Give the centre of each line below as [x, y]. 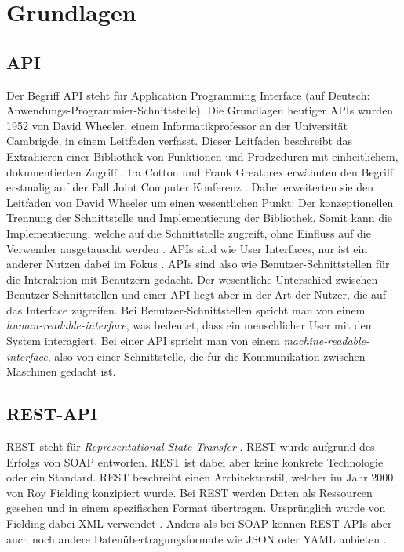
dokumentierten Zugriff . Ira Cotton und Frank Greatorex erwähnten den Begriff [200, 171]
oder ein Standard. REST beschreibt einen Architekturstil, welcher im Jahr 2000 [200, 477]
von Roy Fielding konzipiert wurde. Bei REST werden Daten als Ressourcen [189, 492]
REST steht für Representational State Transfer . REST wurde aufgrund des [191, 447]
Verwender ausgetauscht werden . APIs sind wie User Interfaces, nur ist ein [187, 248]
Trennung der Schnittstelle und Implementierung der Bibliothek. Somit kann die [200, 218]
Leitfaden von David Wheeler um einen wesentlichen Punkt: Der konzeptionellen [200, 202]
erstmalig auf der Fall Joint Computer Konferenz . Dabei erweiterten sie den [190, 187]
